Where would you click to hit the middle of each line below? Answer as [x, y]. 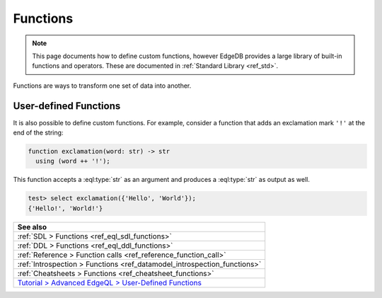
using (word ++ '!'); [73, 161]
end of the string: [38, 133]
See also [32, 227]
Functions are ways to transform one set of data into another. [102, 86]
